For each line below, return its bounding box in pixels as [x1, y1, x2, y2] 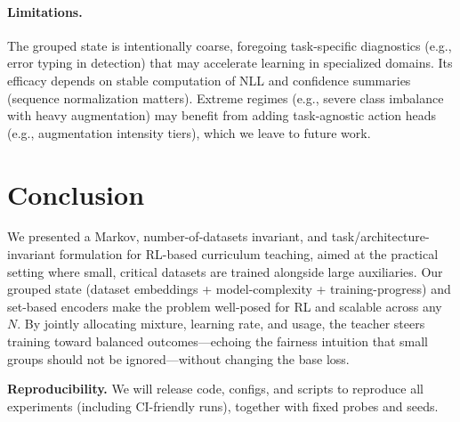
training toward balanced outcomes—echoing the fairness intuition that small [7, 332, 428, 351]
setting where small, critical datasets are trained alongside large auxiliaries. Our [7, 262, 443, 280]
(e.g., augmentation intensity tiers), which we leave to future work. [7, 123, 371, 142]
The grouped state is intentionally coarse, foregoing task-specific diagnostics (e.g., [7, 36, 452, 54]
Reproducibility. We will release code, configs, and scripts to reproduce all [7, 379, 424, 398]
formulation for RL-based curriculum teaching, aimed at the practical [59, 245, 439, 264]
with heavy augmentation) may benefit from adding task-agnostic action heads [7, 106, 437, 125]
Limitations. [7, 2, 83, 20]
